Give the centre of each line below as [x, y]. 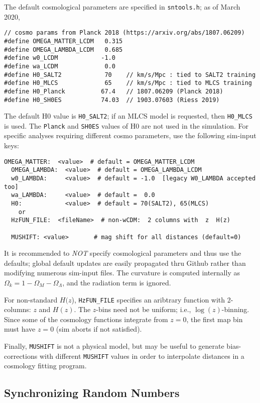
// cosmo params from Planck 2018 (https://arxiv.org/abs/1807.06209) [124, 33]
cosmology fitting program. [45, 366]
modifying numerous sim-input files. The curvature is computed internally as [122, 273]
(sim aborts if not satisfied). [99, 329]
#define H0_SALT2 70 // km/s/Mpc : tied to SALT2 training [130, 75]
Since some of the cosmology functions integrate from [86, 319]
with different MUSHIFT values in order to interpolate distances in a [142, 356]
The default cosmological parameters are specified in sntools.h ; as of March [122, 7]
